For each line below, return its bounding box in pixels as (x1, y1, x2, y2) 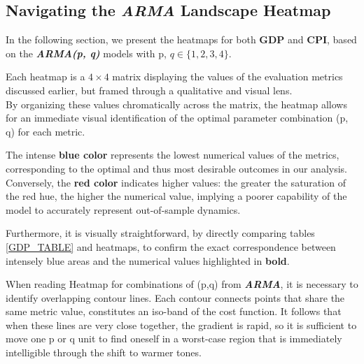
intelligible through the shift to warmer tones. (6, 345, 202, 360)
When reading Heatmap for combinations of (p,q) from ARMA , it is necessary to (6, 277, 358, 291)
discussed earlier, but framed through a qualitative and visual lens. (6, 82, 293, 97)
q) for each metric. (6, 124, 85, 138)
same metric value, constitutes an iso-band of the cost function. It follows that (6, 304, 342, 319)
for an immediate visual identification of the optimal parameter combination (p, (6, 110, 349, 125)
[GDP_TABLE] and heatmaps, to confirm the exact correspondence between (6, 239, 336, 254)
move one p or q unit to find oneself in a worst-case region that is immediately (6, 331, 342, 346)
